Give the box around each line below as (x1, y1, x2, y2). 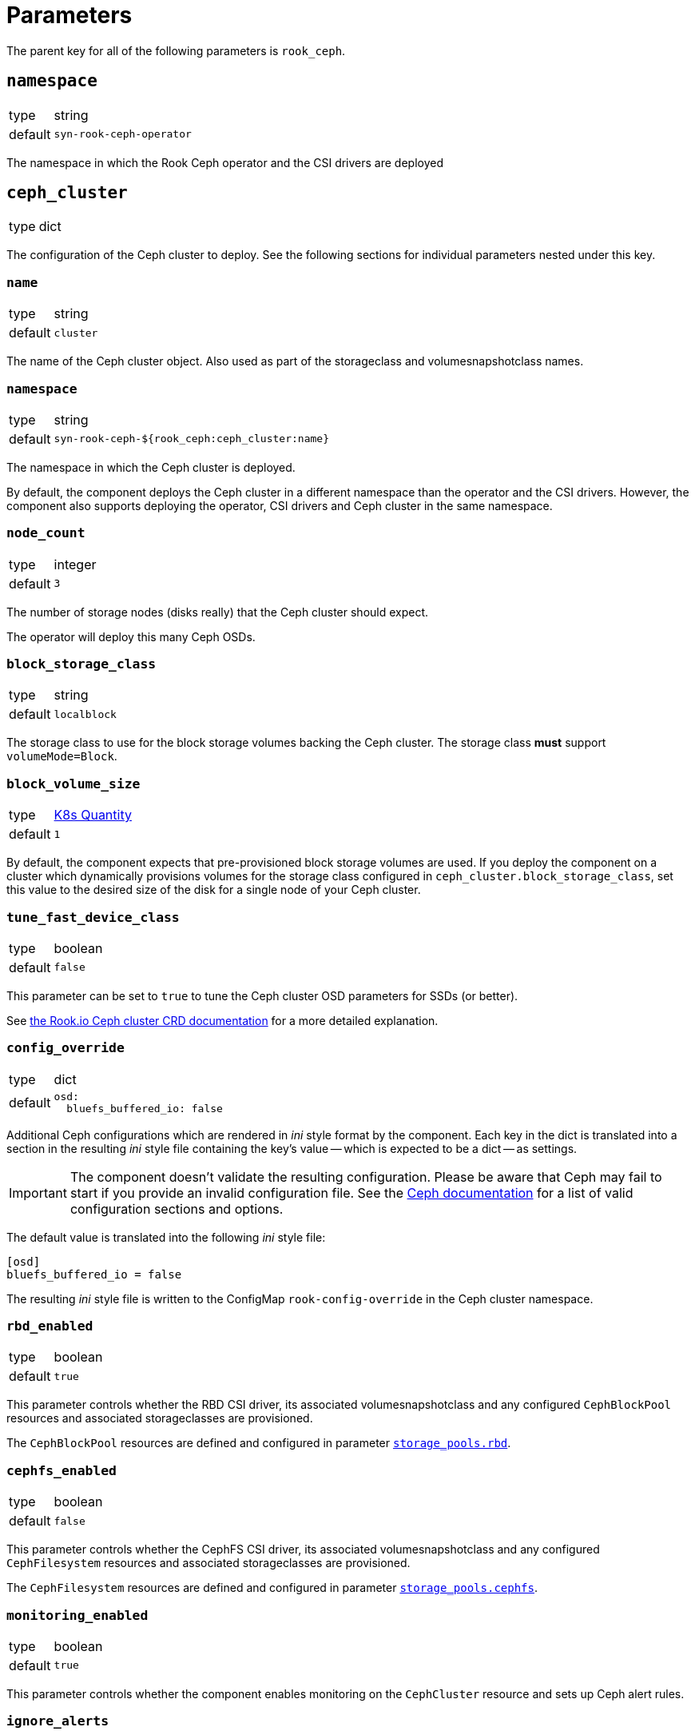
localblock (54, 708, 117, 720)
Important (9, 1184, 67, 1201)
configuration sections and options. (69, 1200, 284, 1217)
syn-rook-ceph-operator (54, 128, 192, 141)
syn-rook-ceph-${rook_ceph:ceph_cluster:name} (54, 433, 329, 445)
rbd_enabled (6, 1318, 93, 1334)
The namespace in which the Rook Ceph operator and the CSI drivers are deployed (6, 155, 444, 170)
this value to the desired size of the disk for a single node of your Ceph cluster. (6, 883, 421, 897)
